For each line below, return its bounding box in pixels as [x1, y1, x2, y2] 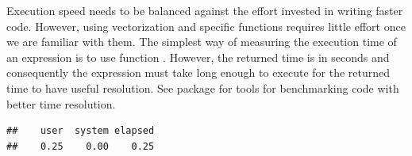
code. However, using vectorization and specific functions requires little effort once [6, 17, 406, 34]
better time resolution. [6, 95, 116, 112]
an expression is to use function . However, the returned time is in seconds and [6, 48, 390, 65]
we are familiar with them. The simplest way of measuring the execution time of [6, 33, 397, 50]
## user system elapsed [6, 125, 155, 137]
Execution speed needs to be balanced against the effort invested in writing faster [6, 2, 403, 18]
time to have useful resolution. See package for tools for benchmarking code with [6, 79, 399, 96]
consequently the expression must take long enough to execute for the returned [6, 64, 391, 81]
